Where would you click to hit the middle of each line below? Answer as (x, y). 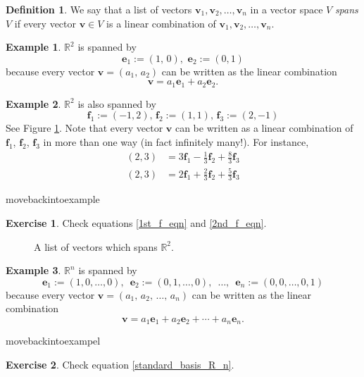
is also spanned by (117, 103)
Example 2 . (33, 103)
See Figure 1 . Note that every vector (84, 128)
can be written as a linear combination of (264, 128)
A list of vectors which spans (96, 246)
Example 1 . (33, 47)
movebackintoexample (53, 199)
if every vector (45, 23)
